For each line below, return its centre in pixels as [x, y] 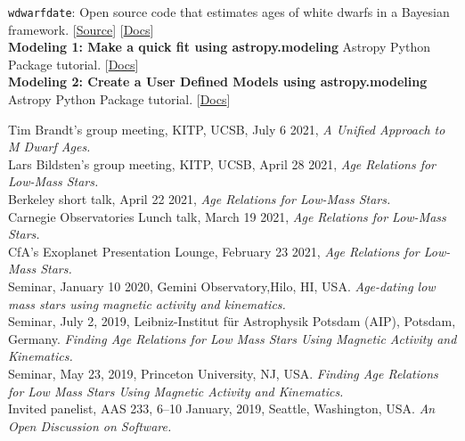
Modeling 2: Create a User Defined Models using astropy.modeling [218, 82]
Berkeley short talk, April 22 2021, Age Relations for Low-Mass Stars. [200, 199]
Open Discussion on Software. [90, 425]
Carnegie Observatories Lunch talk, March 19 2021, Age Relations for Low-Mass [227, 216]
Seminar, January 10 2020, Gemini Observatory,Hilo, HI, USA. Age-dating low [222, 286]
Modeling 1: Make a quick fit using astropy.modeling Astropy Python [219, 47]
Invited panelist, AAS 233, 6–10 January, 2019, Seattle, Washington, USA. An [222, 408]
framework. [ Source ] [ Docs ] [81, 29]
